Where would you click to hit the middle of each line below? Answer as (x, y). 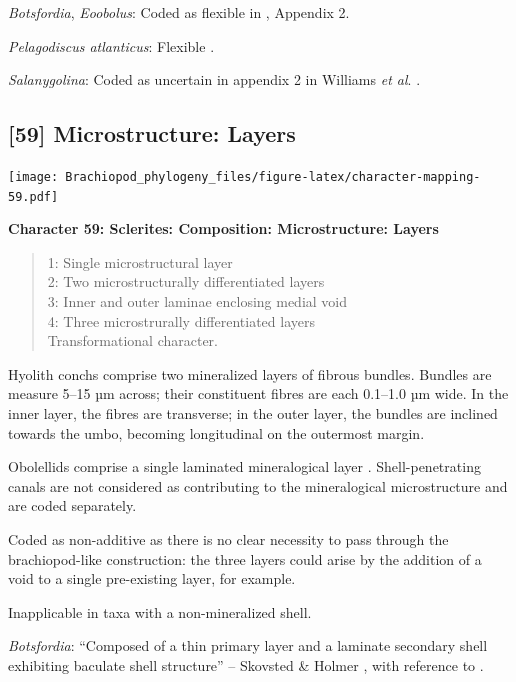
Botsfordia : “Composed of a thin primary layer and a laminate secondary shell (248, 645)
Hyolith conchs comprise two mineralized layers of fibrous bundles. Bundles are (250, 373)
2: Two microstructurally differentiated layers (186, 281)
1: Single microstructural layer (140, 261)
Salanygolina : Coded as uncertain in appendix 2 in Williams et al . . (214, 79)
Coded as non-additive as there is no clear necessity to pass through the (228, 539)
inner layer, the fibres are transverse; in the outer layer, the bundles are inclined (253, 413)
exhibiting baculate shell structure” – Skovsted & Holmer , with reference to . (246, 664)
